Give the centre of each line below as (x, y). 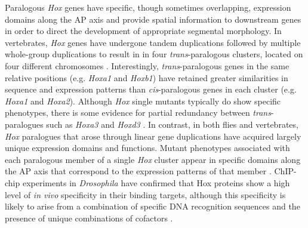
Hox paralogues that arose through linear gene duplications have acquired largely (153, 136)
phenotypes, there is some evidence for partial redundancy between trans (138, 113)
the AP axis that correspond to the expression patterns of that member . (138, 171)
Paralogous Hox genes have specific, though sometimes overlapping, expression (148, 7)
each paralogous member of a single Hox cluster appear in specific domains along (153, 159)
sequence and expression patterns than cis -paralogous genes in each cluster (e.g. (151, 89)
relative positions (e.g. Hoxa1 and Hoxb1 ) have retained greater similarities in (147, 77)
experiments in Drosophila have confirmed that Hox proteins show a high (156, 182)
